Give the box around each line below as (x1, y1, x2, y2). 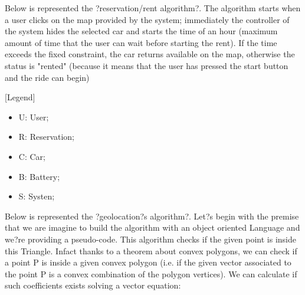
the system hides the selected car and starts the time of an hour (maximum (5, 25, 278, 37)
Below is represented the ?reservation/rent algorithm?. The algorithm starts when (5, 2, 301, 14)
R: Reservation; (18, 130, 75, 143)
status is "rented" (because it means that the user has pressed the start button (5, 59, 288, 71)
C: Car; (18, 150, 45, 162)
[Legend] (5, 91, 35, 103)
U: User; (18, 110, 49, 123)
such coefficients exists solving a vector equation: (5, 279, 181, 291)
